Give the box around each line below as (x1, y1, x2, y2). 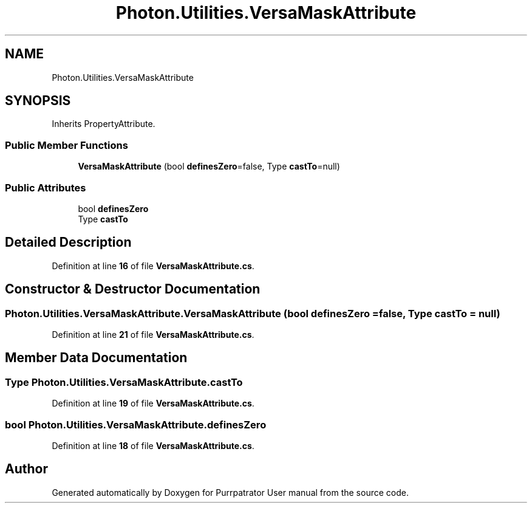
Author (5, 461, 48, 477)
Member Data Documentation (5, 350, 188, 366)
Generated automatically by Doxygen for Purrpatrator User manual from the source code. (52, 487, 409, 498)
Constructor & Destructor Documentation (5, 281, 261, 297)
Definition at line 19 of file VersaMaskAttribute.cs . (52, 398, 254, 409)
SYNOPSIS (5, 93, 71, 109)
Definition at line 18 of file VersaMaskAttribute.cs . (52, 440, 254, 451)
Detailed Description (5, 235, 132, 250)
